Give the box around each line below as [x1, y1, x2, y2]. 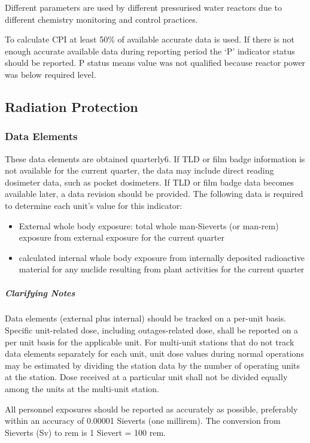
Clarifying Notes [5, 286, 75, 299]
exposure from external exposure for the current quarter [19, 231, 224, 244]
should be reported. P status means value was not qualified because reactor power [5, 56, 306, 69]
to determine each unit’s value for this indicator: [5, 199, 183, 211]
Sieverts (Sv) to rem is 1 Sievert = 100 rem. [5, 426, 166, 438]
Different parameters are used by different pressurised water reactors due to [5, 1, 282, 13]
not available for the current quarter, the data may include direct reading [5, 164, 274, 177]
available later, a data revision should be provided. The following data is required [5, 187, 303, 200]
